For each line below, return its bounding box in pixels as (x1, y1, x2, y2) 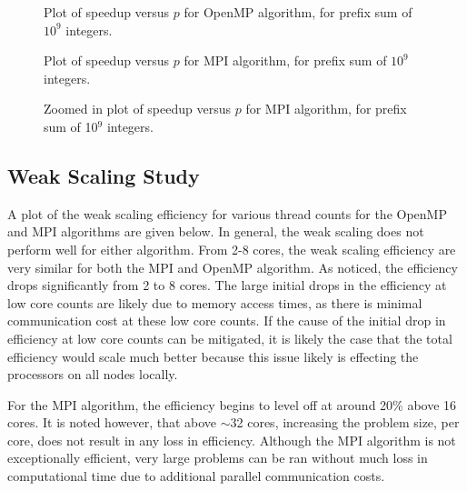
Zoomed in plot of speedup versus (44, 99, 231, 118)
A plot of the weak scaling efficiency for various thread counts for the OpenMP (7, 204, 447, 223)
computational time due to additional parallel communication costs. (7, 466, 385, 486)
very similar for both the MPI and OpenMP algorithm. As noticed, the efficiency (7, 257, 458, 276)
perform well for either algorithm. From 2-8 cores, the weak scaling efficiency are (7, 239, 456, 258)
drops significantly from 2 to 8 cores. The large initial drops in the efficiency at (7, 276, 447, 295)
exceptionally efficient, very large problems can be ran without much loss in (7, 448, 428, 467)
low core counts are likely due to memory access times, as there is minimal (7, 293, 422, 312)
